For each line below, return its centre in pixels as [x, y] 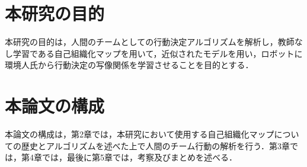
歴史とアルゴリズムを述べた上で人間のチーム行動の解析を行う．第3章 [156, 145]
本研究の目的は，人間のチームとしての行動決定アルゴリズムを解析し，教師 [150, 42]
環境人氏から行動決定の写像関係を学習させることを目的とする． [129, 65]
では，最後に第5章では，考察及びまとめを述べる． [139, 157]
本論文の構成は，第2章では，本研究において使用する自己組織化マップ [140, 134]
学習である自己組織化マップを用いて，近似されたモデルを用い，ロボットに [158, 53]
